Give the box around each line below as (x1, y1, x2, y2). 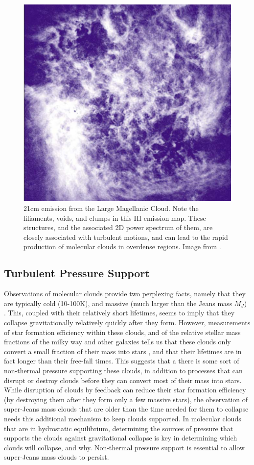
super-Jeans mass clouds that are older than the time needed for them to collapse (4, 404, 249, 414)
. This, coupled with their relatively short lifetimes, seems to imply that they (4, 308, 235, 318)
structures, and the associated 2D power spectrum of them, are (23, 222, 213, 232)
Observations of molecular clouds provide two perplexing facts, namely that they (4, 288, 246, 299)
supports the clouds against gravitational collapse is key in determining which (4, 433, 237, 443)
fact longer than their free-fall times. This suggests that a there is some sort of (4, 356, 239, 366)
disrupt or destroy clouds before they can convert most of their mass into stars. (4, 375, 242, 385)
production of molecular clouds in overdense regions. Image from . (23, 241, 221, 252)
